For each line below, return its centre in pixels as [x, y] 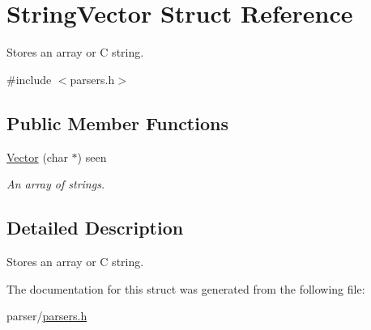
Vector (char [37, 157]
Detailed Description [95, 228]
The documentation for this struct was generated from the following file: [186, 288]
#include [29, 79]
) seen [92, 157]
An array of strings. [56, 184]
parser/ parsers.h [47, 316]
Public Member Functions [117, 123]
